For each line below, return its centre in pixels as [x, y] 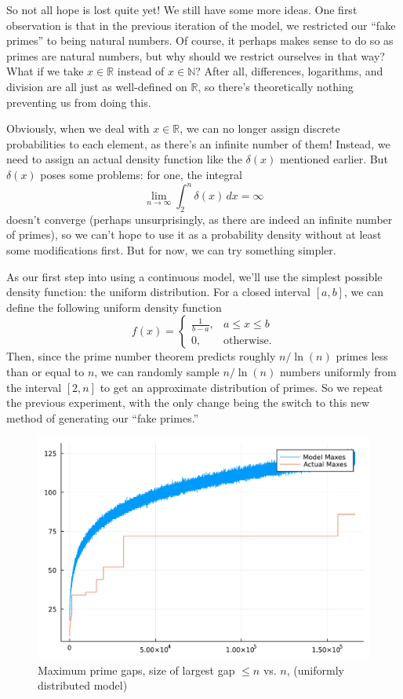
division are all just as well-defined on [97, 86]
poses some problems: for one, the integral [141, 174]
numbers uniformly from [338, 371]
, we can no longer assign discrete [260, 128]
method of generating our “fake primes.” [103, 417]
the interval [34, 387]
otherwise [246, 341]
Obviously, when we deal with [78, 128]
